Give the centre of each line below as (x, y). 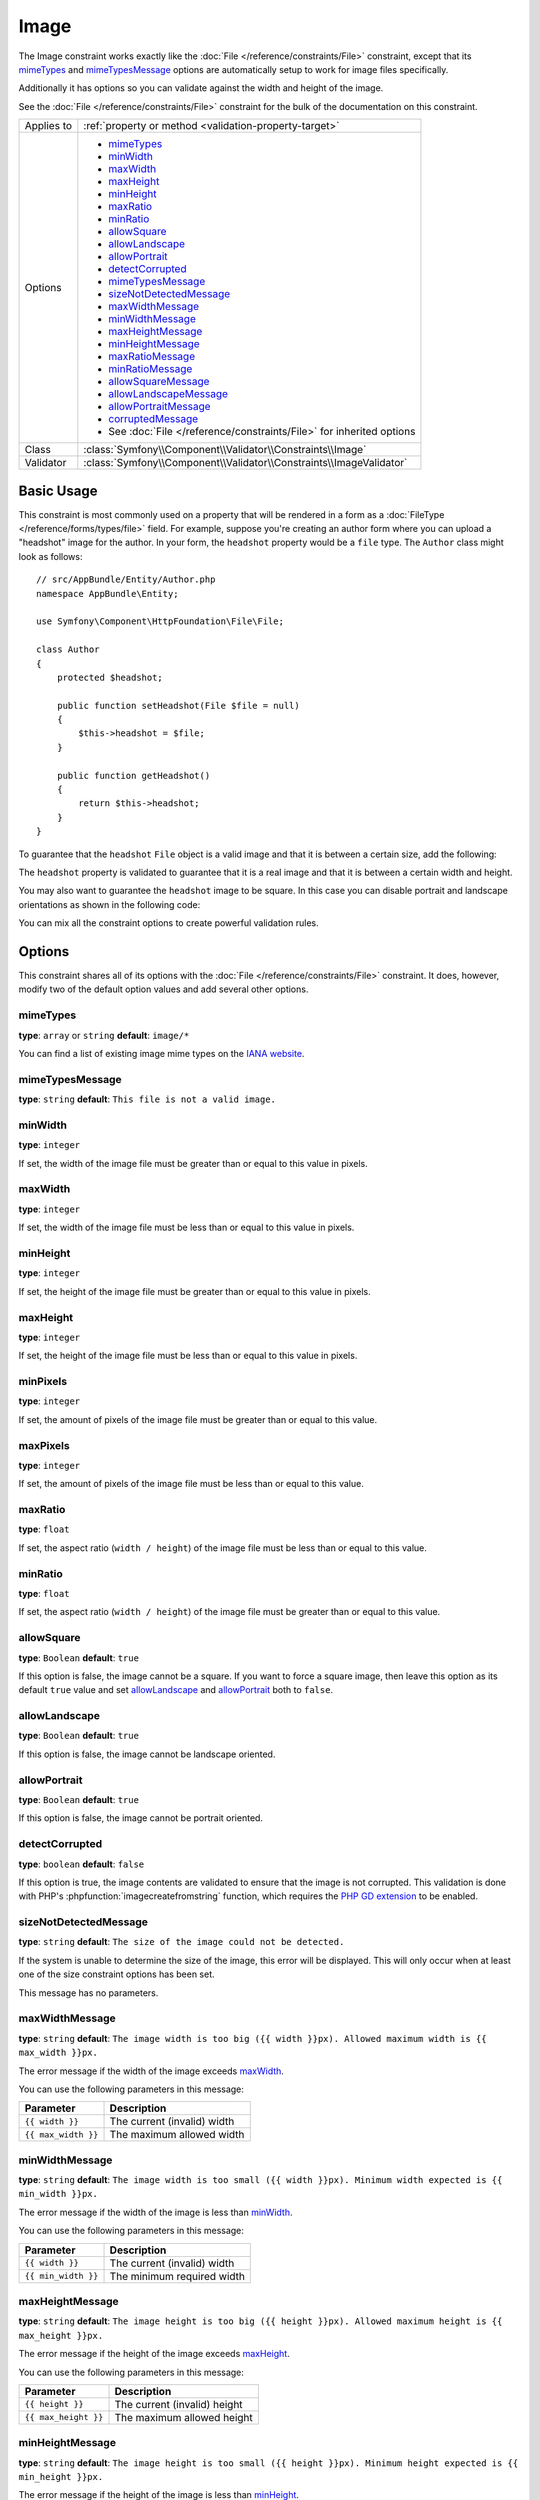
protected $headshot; (110, 677)
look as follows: (50, 556)
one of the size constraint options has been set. (116, 1974)
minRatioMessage (150, 369)
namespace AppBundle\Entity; (107, 593)
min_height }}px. (61, 2477)
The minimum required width (177, 2276)
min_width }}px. (58, 2194)
